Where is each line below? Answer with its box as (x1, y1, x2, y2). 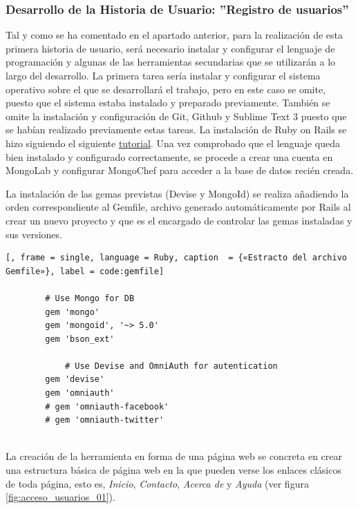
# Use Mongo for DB (45, 293, 135, 303)
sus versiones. (6, 227, 62, 241)
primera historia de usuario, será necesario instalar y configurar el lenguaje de (6, 41, 335, 55)
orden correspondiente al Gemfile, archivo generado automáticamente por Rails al (6, 200, 351, 214)
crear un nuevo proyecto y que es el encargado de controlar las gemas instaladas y (6, 213, 352, 227)
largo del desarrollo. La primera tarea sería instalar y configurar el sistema (6, 68, 321, 82)
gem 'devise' (45, 374, 105, 385)
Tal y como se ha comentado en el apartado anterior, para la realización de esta (6, 28, 343, 42)
